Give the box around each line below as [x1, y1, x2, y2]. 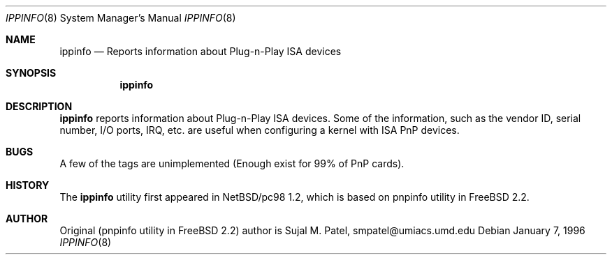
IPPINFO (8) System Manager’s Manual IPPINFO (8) [6, 12, 236, 24]
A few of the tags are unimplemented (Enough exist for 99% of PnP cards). [59, 158, 405, 169]
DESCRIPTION [6, 100, 73, 112]
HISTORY [6, 179, 50, 191]
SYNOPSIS [6, 67, 57, 79]
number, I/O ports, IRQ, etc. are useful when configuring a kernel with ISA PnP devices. [59, 124, 460, 136]
